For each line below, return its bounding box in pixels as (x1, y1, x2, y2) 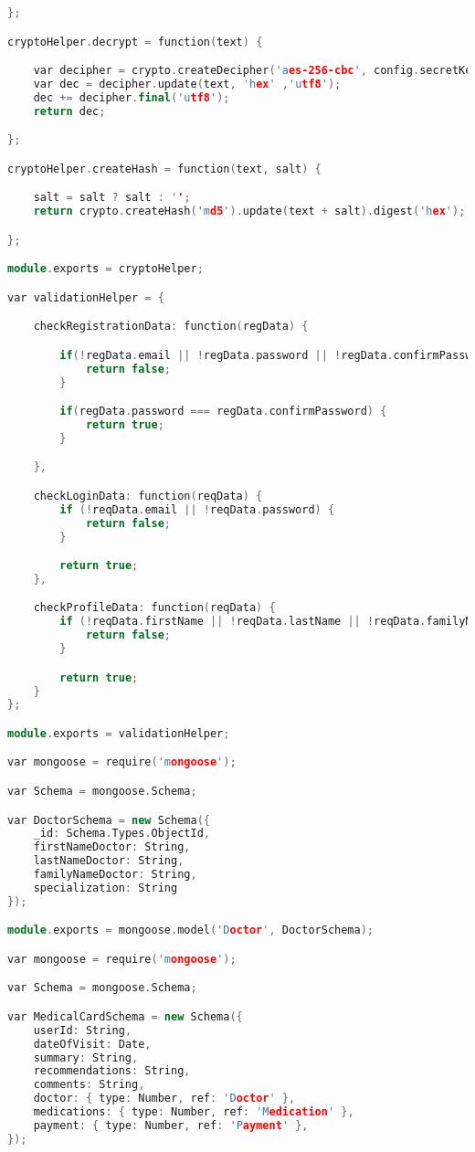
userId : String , (33, 1023, 132, 1037)
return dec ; (33, 104, 106, 118)
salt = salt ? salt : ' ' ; (33, 191, 191, 205)
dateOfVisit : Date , (33, 1037, 152, 1051)
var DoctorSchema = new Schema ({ (7, 813, 210, 827)
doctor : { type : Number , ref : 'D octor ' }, (33, 1092, 296, 1105)
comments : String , (33, 1078, 145, 1092)
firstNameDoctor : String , (33, 840, 191, 854)
